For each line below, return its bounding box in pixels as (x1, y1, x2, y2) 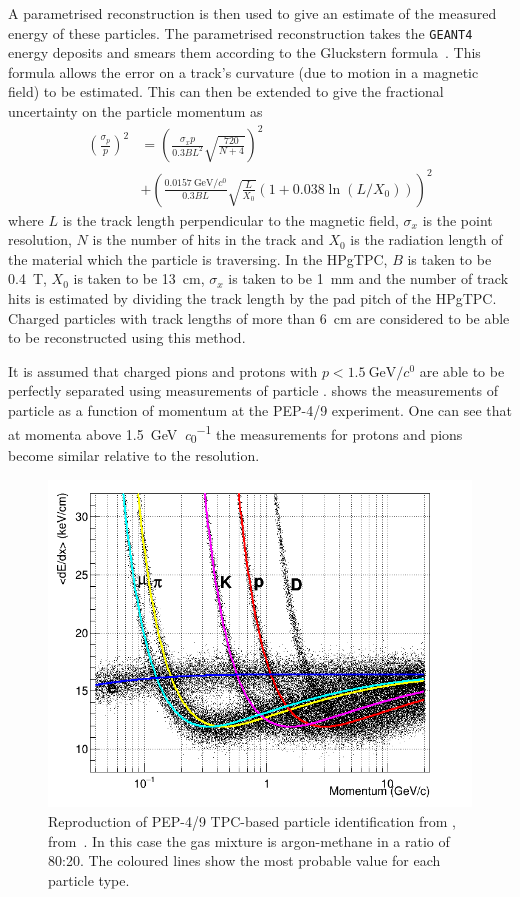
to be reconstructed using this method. (8, 327, 246, 348)
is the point (422, 209, 493, 230)
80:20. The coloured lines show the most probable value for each (48, 850, 441, 871)
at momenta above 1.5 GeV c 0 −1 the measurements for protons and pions (8, 420, 463, 447)
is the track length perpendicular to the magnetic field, (62, 209, 399, 230)
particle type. (48, 869, 130, 890)
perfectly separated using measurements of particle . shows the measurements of (8, 380, 498, 401)
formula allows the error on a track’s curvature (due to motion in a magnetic (8, 61, 479, 82)
